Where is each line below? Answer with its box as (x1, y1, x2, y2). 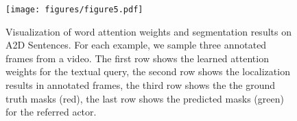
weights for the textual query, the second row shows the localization (5, 64, 290, 79)
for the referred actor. (5, 105, 97, 119)
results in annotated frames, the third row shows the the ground (5, 78, 275, 92)
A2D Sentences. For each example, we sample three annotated (5, 38, 267, 52)
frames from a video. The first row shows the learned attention (5, 51, 269, 65)
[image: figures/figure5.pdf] (5, 5, 143, 14)
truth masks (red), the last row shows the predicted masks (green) (5, 91, 284, 105)
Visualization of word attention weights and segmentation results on (5, 24, 292, 38)
